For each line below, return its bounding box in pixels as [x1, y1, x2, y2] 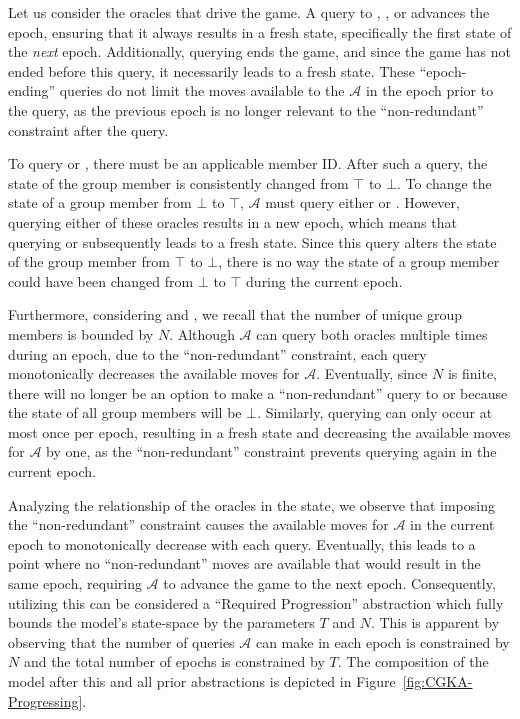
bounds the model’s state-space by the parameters [8, 612, 315, 633]
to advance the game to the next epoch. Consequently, [163, 573, 496, 594]
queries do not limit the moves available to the [59, 80, 345, 101]
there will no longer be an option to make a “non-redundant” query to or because [8, 382, 508, 403]
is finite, [447, 363, 497, 384]
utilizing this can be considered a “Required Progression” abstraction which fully [8, 592, 504, 613]
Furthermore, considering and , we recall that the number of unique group [8, 304, 463, 325]
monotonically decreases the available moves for [8, 363, 300, 384]
